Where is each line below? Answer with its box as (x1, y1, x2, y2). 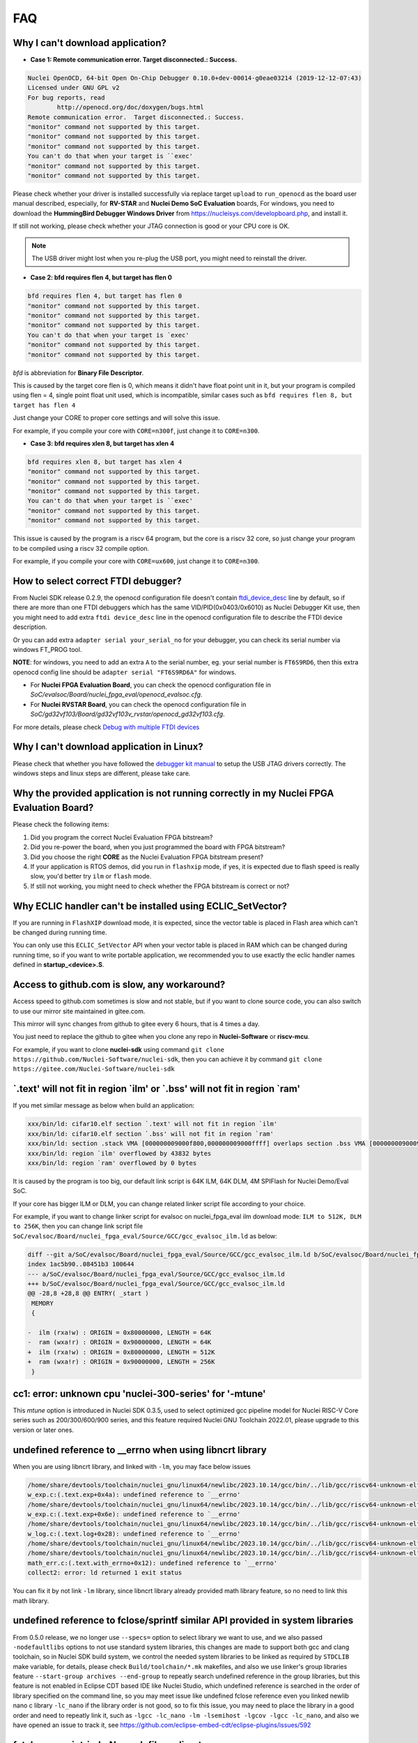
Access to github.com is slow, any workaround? (13, 979, 226, 991)
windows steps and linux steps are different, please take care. (13, 769, 191, 777)
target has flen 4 (13, 401, 76, 409)
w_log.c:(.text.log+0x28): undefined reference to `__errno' (27, 1530, 241, 1537)
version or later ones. (13, 1426, 75, 1434)
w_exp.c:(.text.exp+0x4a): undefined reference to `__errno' (27, 1491, 241, 1499)
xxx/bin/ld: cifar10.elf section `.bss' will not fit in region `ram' (27, 1129, 274, 1138)
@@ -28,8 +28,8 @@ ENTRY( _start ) (27, 1290, 149, 1297)
